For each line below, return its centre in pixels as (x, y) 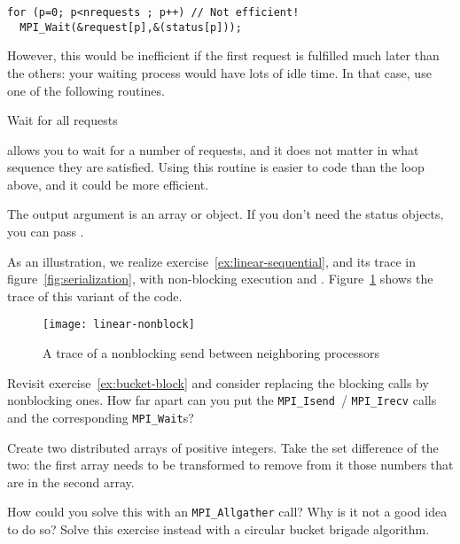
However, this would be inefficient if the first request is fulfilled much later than (223, 55)
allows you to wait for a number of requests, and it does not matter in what (213, 149)
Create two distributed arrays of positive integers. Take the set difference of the (223, 447)
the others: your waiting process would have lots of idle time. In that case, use (219, 72)
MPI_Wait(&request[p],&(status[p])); (131, 27)
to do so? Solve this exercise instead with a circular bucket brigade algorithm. (218, 529)
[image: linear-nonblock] (119, 325)
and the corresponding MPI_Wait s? (101, 417)
